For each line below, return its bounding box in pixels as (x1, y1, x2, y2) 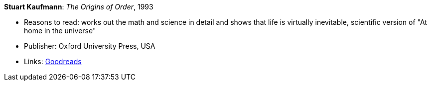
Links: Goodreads (24, 57, 82, 66)
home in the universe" (24, 26, 96, 35)
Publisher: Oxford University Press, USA (24, 42, 155, 50)
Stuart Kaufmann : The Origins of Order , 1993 (4, 2, 153, 11)
